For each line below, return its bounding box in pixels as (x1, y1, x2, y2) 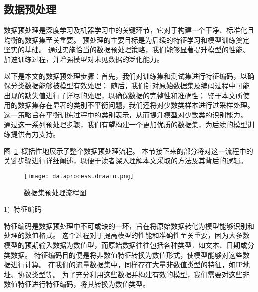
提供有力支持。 (10, 129, 60, 139)
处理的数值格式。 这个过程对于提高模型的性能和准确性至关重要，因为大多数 (4, 230, 250, 240)
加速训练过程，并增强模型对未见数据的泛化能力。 (4, 54, 164, 64)
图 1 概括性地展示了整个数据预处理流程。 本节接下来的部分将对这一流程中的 (4, 145, 253, 156)
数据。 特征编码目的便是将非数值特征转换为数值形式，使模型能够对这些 (10, 249, 243, 260)
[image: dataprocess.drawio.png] (24, 173, 134, 180)
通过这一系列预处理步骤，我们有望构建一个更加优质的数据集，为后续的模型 (4, 119, 247, 129)
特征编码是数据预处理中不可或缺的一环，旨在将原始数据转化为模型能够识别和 (4, 220, 254, 231)
